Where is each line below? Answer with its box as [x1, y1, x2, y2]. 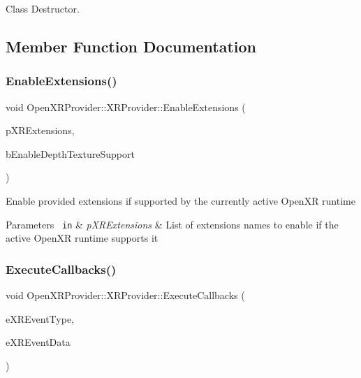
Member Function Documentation [6, 35, 257, 57]
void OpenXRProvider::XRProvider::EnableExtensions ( [6, 99, 246, 114]
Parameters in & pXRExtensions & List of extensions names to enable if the [6, 217, 339, 231]
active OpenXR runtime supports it [6, 231, 159, 245]
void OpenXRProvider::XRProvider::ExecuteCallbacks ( [6, 288, 245, 303]
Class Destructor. [6, 1, 80, 15]
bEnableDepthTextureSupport [6, 146, 135, 161]
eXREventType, [6, 311, 74, 326]
